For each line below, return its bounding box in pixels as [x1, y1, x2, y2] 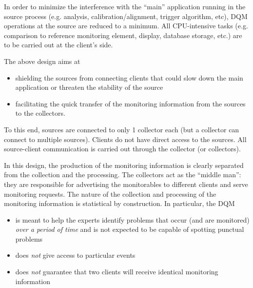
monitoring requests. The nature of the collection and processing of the [4, 188, 216, 199]
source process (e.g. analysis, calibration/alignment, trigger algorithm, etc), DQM [4, 11, 248, 21]
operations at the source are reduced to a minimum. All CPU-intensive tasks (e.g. [4, 21, 248, 31]
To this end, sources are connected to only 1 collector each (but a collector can [4, 124, 239, 134]
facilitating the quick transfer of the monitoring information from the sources [15, 98, 246, 108]
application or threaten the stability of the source [15, 82, 163, 92]
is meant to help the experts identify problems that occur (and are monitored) [15, 214, 250, 225]
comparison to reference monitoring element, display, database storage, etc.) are [4, 30, 242, 40]
